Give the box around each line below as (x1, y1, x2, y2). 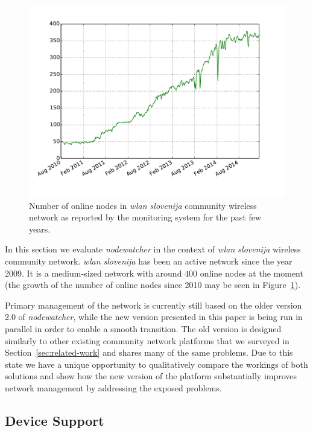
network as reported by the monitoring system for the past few (29, 211, 262, 223)
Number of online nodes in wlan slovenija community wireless (29, 199, 257, 211)
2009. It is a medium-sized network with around (5, 266, 182, 279)
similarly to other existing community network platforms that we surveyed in (5, 334, 289, 347)
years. (29, 222, 51, 235)
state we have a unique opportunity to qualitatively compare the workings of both (5, 358, 308, 370)
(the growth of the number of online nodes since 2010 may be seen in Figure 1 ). (5, 278, 301, 291)
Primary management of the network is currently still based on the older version (5, 298, 302, 311)
